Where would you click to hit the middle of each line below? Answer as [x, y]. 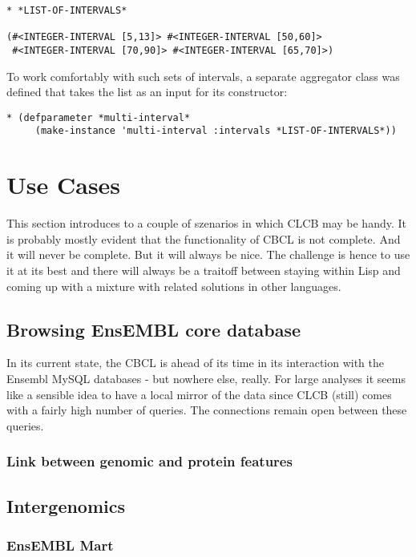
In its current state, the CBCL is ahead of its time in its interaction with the [196, 363]
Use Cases [64, 185]
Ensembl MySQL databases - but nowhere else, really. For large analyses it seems [206, 379]
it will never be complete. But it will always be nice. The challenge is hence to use [208, 254]
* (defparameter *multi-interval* [99, 117]
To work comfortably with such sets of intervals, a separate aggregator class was [203, 76]
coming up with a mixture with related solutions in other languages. [174, 286]
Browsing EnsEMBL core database [154, 329]
